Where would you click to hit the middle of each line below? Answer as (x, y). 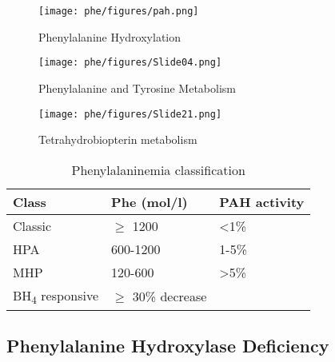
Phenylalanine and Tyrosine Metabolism (137, 88)
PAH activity (262, 201)
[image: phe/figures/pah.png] (119, 11)
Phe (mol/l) (150, 201)
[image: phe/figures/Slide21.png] (130, 114)
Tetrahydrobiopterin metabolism (118, 139)
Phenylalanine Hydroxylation (110, 36)
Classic (32, 225)
